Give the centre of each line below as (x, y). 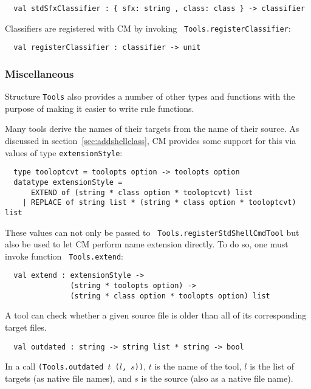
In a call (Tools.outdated (54, 366)
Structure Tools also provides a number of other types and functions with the (150, 96)
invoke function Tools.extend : (64, 256)
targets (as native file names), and (68, 378)
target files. (26, 327)
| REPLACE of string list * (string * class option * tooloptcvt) (159, 203)
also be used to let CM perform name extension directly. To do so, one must (147, 244)
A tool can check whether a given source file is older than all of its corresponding (156, 315)
